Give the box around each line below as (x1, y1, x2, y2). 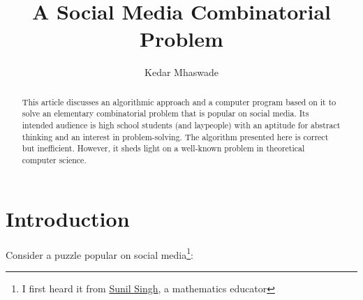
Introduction (6, 204, 130, 232)
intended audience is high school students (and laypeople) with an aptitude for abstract (22, 119, 341, 131)
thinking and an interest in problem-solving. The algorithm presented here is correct (22, 130, 329, 142)
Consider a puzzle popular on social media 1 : (6, 245, 193, 262)
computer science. (22, 153, 87, 165)
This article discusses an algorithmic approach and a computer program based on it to (22, 96, 336, 107)
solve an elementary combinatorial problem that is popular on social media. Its (22, 107, 309, 119)
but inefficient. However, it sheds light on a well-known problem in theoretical (22, 142, 305, 154)
